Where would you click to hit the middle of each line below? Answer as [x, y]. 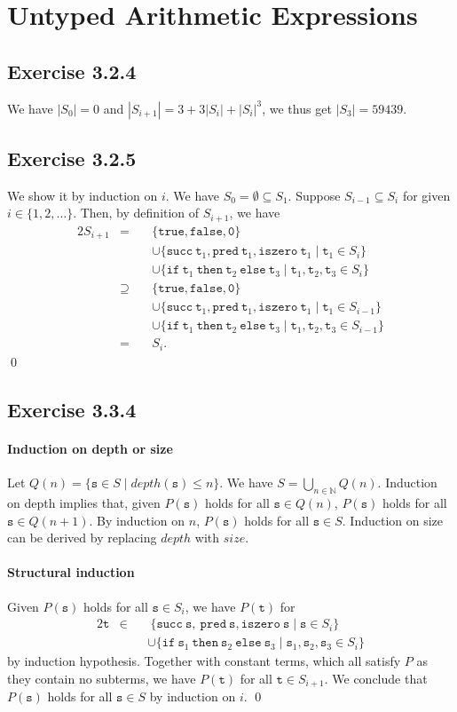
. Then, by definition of [136, 213]
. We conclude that [376, 678]
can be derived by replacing [82, 538]
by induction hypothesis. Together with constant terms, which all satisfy [204, 661]
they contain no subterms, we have [102, 678]
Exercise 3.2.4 [72, 71]
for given [426, 195]
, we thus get [297, 108]
